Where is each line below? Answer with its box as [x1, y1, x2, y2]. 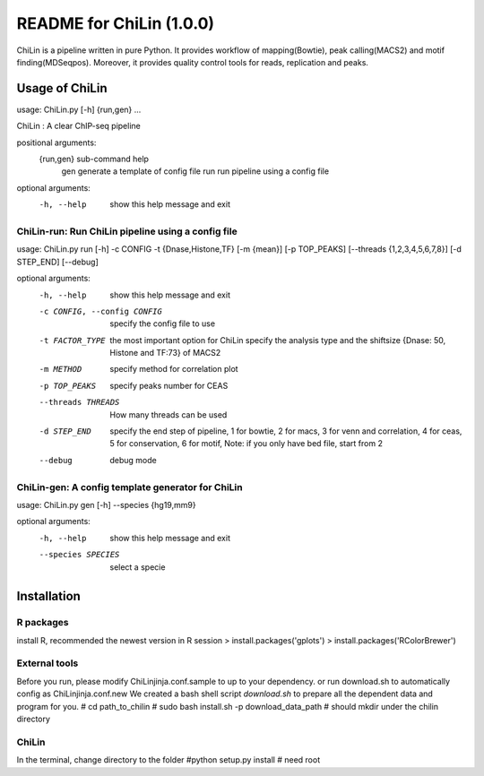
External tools [16, 657, 79, 669]
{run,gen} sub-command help [39, 153, 150, 165]
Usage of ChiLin [16, 81, 108, 96]
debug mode [109, 454, 157, 465]
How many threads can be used [109, 409, 228, 420]
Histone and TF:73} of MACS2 [109, 348, 221, 358]
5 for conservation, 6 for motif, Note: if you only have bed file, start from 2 [109, 438, 383, 449]
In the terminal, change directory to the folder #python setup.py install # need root [16, 754, 321, 765]
